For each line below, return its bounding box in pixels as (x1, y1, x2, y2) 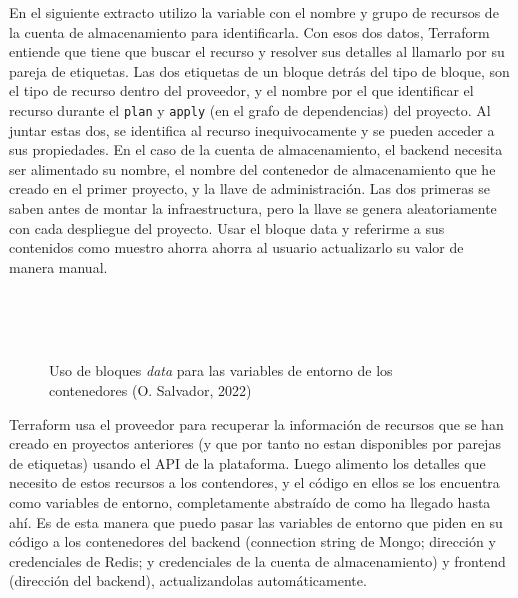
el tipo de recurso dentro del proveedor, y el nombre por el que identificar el (9, 80, 474, 101)
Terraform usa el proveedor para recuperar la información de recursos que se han (9, 413, 504, 434)
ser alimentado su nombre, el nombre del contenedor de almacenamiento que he (9, 158, 496, 179)
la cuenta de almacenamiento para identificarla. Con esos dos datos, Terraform (9, 21, 490, 42)
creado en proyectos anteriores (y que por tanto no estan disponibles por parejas (9, 433, 501, 454)
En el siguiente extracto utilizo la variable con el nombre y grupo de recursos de (9, 2, 499, 22)
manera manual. (9, 256, 108, 277)
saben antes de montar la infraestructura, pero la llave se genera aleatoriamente (9, 198, 497, 218)
